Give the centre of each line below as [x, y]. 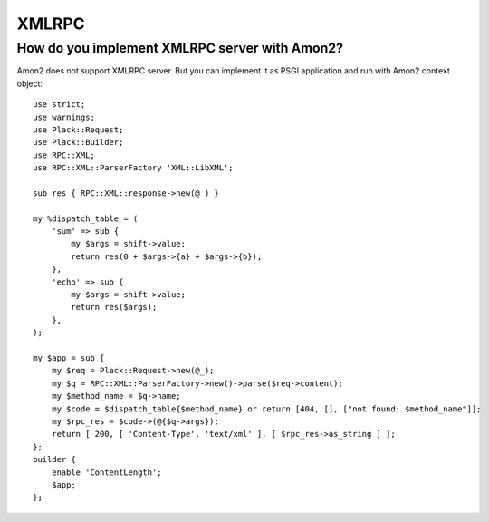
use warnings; [64, 117]
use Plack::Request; [78, 130]
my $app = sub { [69, 358]
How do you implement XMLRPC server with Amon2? [180, 48]
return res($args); [114, 307]
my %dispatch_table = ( [86, 218]
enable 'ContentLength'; [106, 472]
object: [30, 83]
